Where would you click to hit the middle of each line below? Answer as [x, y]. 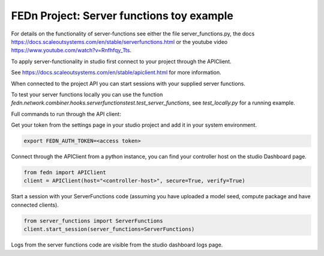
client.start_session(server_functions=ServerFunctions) [109, 229]
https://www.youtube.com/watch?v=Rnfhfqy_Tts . [71, 50]
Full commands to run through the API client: [66, 114]
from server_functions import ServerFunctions [93, 221]
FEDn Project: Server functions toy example [122, 16]
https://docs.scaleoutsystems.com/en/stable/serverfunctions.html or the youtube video [119, 41]
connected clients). [35, 205]
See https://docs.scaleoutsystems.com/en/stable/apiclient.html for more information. [116, 73]
